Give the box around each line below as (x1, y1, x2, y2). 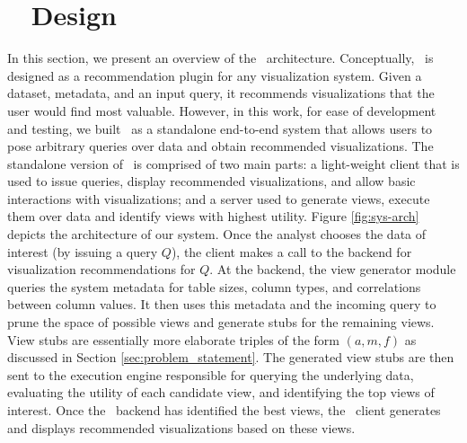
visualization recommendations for (7, 260, 196, 279)
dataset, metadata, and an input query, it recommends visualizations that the (7, 84, 435, 102)
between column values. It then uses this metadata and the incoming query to (7, 295, 436, 314)
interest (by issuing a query (7, 242, 158, 261)
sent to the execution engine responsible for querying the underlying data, (7, 365, 414, 384)
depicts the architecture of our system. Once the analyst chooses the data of (7, 225, 427, 244)
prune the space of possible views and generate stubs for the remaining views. (7, 313, 435, 332)
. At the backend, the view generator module (209, 260, 456, 279)
